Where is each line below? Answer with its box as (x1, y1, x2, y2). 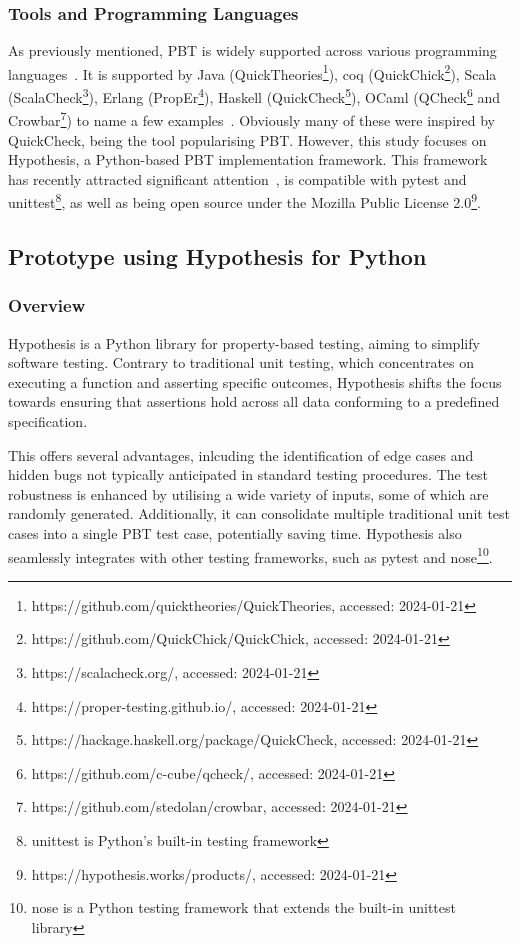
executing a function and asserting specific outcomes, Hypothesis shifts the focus (8, 371, 502, 392)
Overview (8, 293, 86, 318)
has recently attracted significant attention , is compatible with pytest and (8, 168, 467, 189)
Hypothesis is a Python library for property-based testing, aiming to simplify (8, 332, 480, 353)
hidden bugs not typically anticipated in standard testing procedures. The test (8, 464, 489, 485)
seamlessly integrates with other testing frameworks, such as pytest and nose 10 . (8, 543, 493, 567)
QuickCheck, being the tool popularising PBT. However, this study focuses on (8, 129, 487, 150)
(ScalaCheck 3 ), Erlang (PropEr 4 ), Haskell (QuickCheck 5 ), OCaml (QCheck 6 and (8, 84, 501, 107)
